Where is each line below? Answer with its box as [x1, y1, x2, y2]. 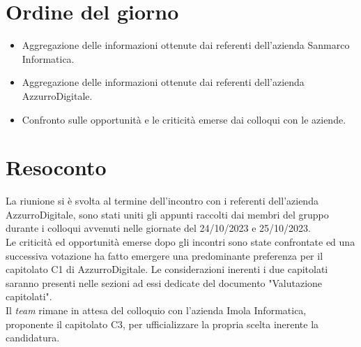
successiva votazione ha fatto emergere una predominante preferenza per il [6, 248, 323, 263]
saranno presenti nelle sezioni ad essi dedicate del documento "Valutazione [6, 275, 323, 290]
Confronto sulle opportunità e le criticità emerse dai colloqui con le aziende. [22, 112, 346, 126]
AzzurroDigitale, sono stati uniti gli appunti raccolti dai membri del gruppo [6, 207, 329, 221]
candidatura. [6, 330, 60, 345]
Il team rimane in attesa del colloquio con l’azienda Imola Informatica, [6, 302, 307, 317]
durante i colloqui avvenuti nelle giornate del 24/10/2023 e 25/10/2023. [6, 221, 311, 235]
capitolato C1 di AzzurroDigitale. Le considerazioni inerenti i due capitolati [6, 262, 328, 276]
